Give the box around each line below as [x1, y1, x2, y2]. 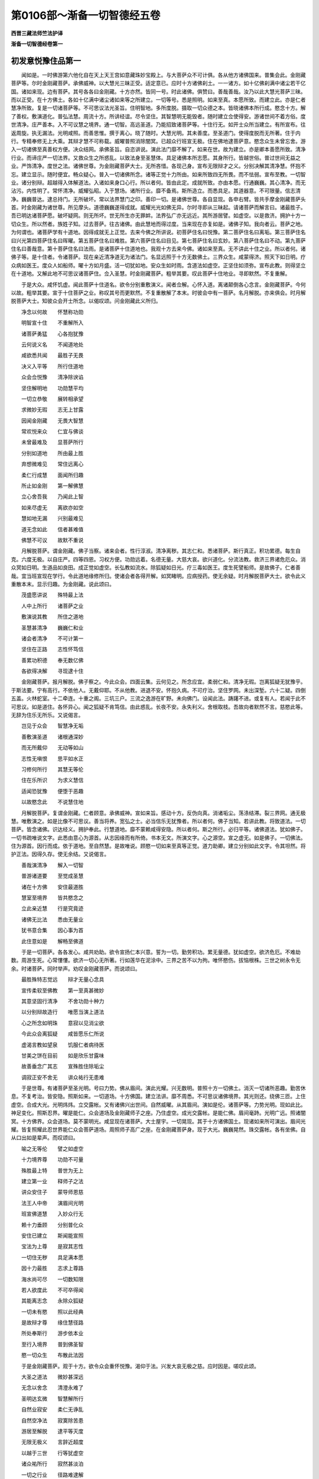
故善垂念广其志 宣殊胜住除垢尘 [21, 1063, 105, 1070]
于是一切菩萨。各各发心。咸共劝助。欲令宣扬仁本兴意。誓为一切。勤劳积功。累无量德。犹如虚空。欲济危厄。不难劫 [21, 948, 301, 955]
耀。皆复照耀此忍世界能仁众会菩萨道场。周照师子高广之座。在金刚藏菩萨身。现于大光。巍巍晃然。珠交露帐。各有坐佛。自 [11, 1126, 306, 1133]
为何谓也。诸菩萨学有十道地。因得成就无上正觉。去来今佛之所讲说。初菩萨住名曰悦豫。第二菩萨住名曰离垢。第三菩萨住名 [11, 228, 306, 236]
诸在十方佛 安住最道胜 [21, 883, 84, 890]
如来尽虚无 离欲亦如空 [21, 503, 84, 511]
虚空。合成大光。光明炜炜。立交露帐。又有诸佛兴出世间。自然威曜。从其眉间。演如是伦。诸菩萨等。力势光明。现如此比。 [11, 1101, 306, 1108]
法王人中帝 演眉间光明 [21, 1199, 84, 1206]
